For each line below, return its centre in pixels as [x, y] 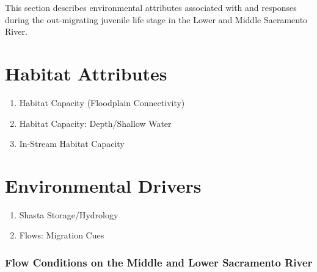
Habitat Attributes [86, 73]
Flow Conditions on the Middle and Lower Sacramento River [159, 262]
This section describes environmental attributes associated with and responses [151, 7]
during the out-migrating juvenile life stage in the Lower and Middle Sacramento [156, 19]
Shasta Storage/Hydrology [69, 214]
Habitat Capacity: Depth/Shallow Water [95, 123]
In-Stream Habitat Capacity [72, 144]
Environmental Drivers [103, 185]
